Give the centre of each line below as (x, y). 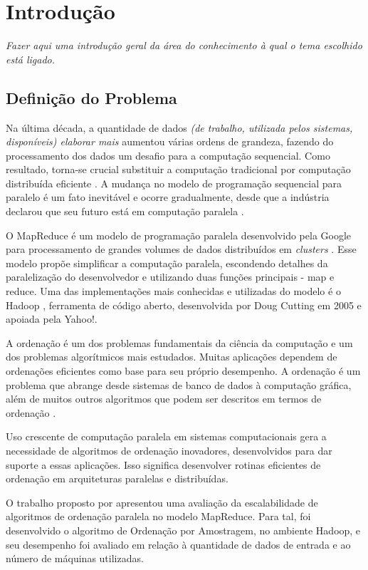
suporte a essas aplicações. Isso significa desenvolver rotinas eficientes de (163, 464)
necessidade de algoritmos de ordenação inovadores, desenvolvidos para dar (169, 450)
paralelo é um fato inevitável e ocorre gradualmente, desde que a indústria (168, 197)
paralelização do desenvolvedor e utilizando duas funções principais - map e (170, 277)
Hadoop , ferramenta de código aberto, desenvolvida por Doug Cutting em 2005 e (184, 305)
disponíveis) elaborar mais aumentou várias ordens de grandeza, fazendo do (170, 141)
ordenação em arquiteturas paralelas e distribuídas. (117, 478)
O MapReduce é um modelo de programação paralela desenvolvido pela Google (179, 235)
